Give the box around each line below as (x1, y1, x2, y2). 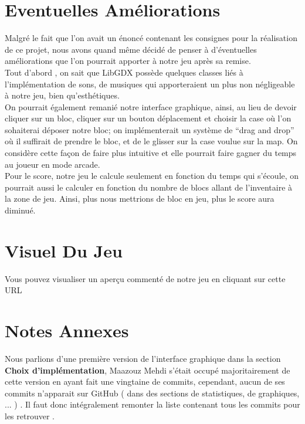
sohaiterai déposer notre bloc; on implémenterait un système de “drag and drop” (5, 123, 294, 135)
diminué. (5, 204, 36, 216)
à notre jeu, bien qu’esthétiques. (5, 89, 120, 101)
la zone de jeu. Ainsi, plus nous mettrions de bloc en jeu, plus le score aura (5, 192, 274, 205)
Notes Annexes (5, 318, 129, 342)
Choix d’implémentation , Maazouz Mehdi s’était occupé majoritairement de (5, 364, 290, 376)
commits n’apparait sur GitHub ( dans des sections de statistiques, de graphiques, (5, 386, 300, 399)
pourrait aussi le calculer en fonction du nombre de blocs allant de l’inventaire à (5, 181, 293, 193)
